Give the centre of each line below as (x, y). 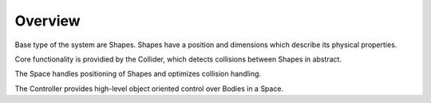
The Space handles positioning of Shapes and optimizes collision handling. (138, 74)
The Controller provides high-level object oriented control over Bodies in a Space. (149, 89)
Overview (47, 21)
